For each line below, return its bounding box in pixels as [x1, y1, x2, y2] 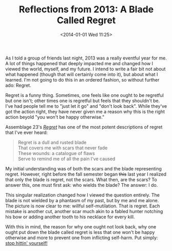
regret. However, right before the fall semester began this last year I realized [5, 171, 167, 177]
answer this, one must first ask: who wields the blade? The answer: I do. [5, 182, 158, 188]
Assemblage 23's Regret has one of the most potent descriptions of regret [5, 124, 163, 130]
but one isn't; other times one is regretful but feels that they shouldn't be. [5, 98, 160, 104]
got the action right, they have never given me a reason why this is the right [5, 108, 165, 114]
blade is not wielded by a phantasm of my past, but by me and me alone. [5, 197, 159, 203]
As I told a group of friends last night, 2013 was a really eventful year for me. [5, 55, 167, 61]
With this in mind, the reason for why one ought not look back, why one [5, 223, 157, 229]
